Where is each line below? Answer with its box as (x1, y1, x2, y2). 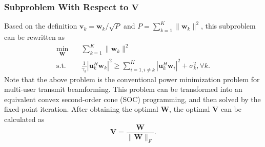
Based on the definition (4, 20, 77, 31)
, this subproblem (200, 20, 256, 31)
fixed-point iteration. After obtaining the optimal (4, 104, 158, 114)
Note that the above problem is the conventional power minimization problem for (4, 73, 260, 84)
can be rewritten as (4, 32, 65, 42)
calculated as (4, 114, 45, 125)
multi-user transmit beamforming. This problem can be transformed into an (4, 84, 242, 94)
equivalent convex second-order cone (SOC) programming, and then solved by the (4, 93, 261, 104)
